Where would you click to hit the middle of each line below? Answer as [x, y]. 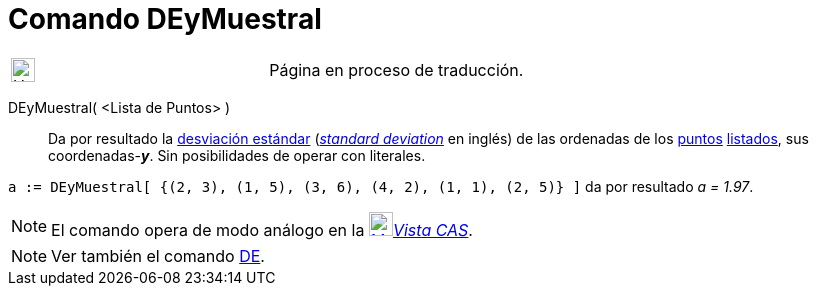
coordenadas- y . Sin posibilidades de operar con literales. [237, 155]
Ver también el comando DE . [158, 255]
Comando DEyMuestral [165, 19]
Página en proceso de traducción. [396, 69]
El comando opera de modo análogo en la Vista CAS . [262, 229]
